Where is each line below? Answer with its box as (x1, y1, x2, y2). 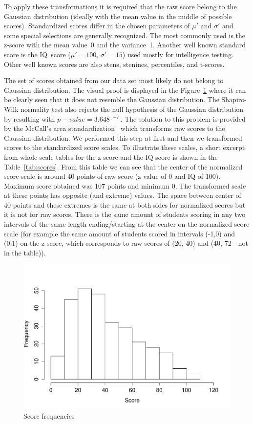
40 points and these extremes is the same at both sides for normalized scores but (4, 199, 246, 210)
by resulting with (4, 113, 55, 124)
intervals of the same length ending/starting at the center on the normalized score (4, 219, 250, 229)
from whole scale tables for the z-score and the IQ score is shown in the (4, 151, 218, 162)
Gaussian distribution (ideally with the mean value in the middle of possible (4, 11, 232, 21)
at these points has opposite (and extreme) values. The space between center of (4, 190, 241, 200)
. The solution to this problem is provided (120, 113, 246, 124)
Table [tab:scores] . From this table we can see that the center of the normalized (4, 161, 243, 171)
